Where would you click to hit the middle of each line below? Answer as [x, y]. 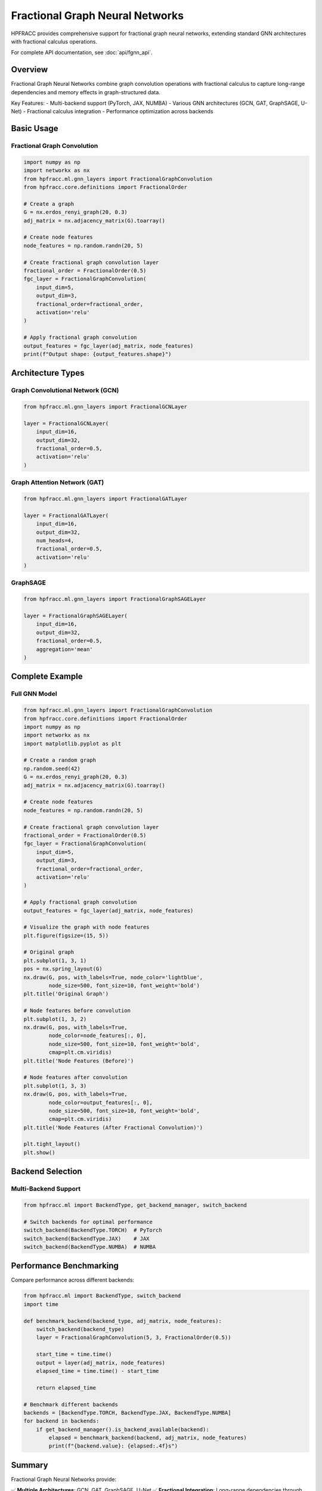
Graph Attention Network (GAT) [58, 482]
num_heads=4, [55, 540]
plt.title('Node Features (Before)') [79, 1061]
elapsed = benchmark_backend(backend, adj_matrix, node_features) [148, 1438]
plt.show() [39, 1152]
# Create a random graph [60, 760]
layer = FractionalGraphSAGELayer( [75, 616]
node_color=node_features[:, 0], [97, 1036]
